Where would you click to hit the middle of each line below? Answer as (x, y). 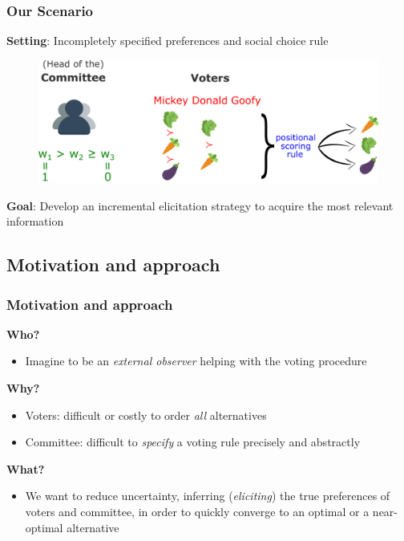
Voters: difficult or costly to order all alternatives (146, 415)
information (35, 221)
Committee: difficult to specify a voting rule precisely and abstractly (193, 442)
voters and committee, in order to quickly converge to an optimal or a (197, 511)
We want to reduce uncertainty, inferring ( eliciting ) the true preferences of (208, 496)
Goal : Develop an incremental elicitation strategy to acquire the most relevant (200, 205)
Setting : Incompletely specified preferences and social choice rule (168, 41)
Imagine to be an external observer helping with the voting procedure (196, 361)
